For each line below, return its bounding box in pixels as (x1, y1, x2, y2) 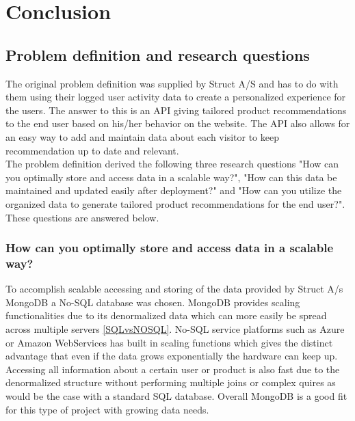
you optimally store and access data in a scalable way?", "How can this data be (5, 169, 337, 184)
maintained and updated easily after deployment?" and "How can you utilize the (5, 183, 342, 198)
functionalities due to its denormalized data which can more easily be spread (5, 308, 327, 323)
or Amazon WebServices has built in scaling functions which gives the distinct (5, 335, 333, 349)
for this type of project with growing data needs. (5, 402, 209, 416)
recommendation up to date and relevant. (5, 143, 179, 157)
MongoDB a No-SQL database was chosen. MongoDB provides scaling (5, 295, 300, 309)
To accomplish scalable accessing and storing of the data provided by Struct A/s (5, 282, 343, 296)
